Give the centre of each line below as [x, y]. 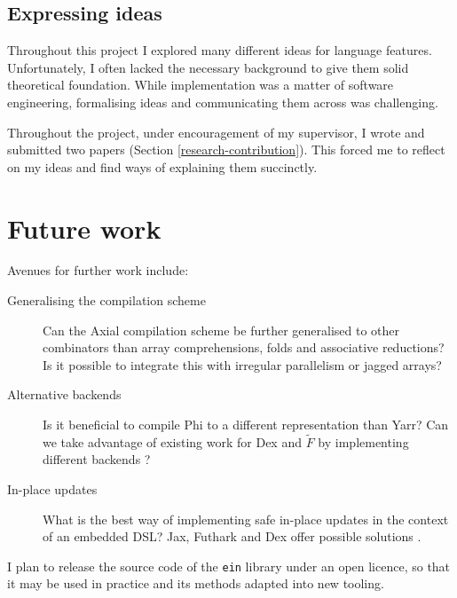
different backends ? [97, 459]
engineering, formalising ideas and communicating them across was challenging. [223, 102]
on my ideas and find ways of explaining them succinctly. [162, 166]
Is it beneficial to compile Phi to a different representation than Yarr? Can [246, 425]
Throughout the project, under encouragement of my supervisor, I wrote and [216, 132]
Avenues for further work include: [98, 270]
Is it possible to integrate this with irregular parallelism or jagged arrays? [242, 364]
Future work [84, 228]
